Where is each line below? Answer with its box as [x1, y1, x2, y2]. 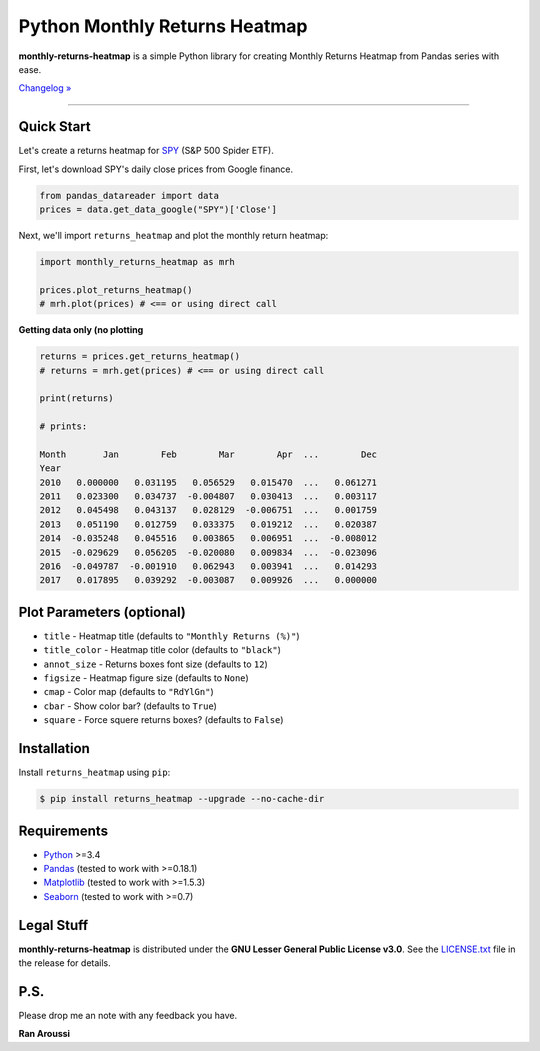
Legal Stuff [18, 916, 89, 934]
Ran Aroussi [18, 1028, 70, 1040]
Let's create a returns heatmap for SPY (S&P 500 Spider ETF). [18, 145, 274, 157]
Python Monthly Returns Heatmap [18, 15, 308, 37]
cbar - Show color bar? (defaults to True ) [43, 700, 217, 712]
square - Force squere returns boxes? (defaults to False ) [43, 714, 284, 726]
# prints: [39, 421, 88, 432]
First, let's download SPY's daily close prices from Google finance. [18, 163, 294, 175]
